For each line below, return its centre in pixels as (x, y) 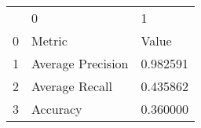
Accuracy (57, 109)
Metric (49, 40)
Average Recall (72, 86)
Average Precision (80, 63)
